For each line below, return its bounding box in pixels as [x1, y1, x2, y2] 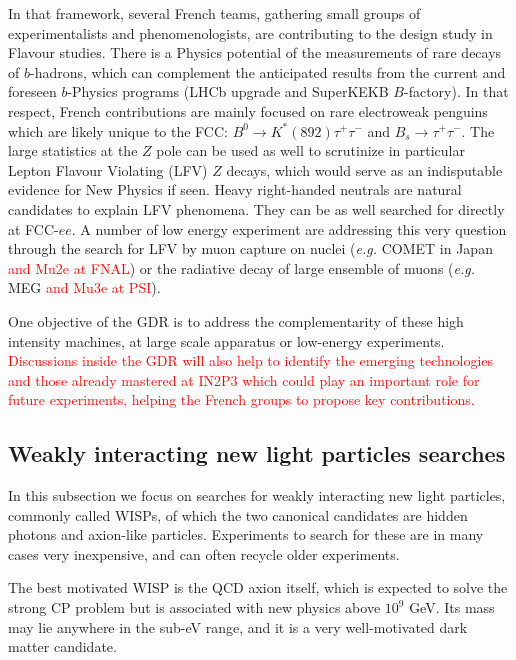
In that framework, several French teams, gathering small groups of [8, 3, 421, 23]
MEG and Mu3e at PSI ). [8, 277, 161, 298]
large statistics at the [8, 140, 138, 161]
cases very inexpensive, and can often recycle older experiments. [8, 543, 400, 564]
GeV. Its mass [409, 597, 495, 618]
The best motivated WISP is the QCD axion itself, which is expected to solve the [8, 577, 508, 598]
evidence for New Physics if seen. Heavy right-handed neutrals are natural [8, 179, 462, 200]
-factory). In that [403, 81, 509, 102]
